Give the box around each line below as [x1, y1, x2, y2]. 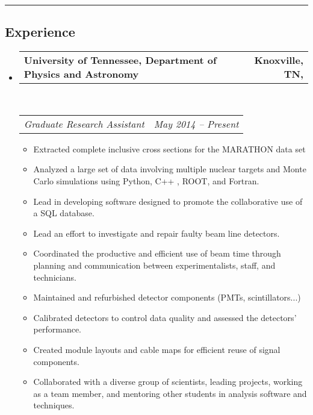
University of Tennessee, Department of [23, 53, 217, 67]
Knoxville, [254, 53, 303, 67]
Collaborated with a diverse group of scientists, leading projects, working [33, 375, 303, 388]
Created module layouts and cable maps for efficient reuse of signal [33, 343, 280, 355]
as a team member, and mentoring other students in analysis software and [33, 387, 307, 399]
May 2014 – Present [153, 116, 239, 131]
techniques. [33, 399, 75, 411]
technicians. [33, 270, 76, 283]
